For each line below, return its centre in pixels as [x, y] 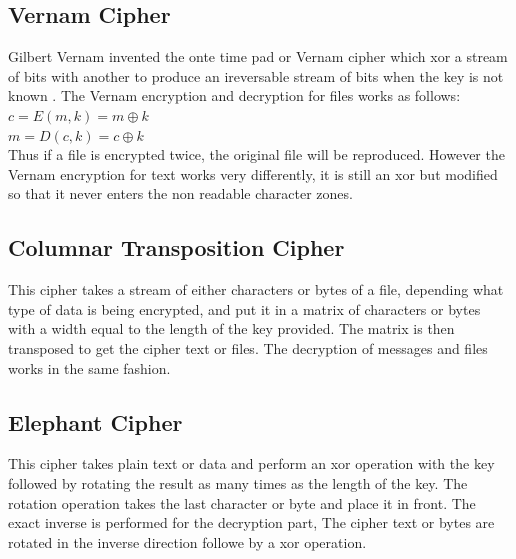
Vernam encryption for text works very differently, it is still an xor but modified [253, 173]
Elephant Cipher [95, 421]
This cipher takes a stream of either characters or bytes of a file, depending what [256, 289]
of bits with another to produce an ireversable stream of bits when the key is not [256, 75]
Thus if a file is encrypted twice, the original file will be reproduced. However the [256, 154]
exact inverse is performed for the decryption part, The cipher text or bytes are [251, 522]
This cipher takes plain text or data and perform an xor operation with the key [251, 463]
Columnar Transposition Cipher [176, 247]
